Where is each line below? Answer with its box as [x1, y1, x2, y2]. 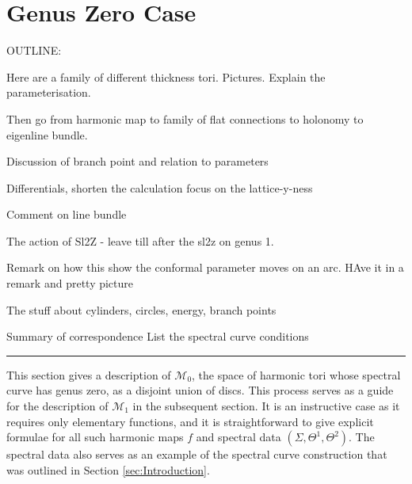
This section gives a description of [6, 366, 171, 383]
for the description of [6, 398, 109, 414]
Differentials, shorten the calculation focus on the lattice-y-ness [6, 179, 313, 196]
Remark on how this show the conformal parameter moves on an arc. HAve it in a [6, 259, 404, 276]
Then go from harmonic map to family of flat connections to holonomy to [6, 110, 364, 127]
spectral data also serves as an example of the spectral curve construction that [6, 446, 387, 463]
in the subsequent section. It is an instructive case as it [132, 398, 400, 414]
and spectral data [196, 429, 281, 445]
